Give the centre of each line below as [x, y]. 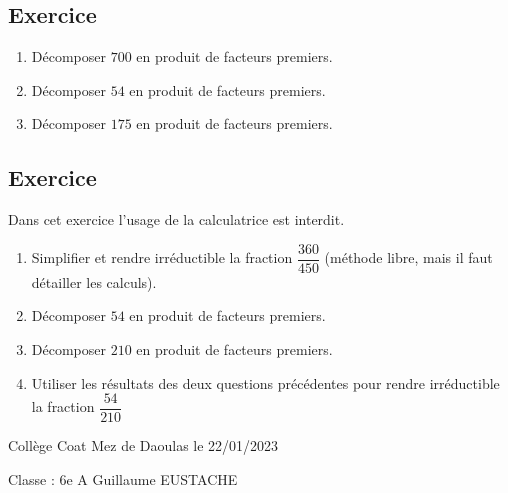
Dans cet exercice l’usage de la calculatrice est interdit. [176, 219]
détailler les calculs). [94, 281]
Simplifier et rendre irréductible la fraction [162, 257]
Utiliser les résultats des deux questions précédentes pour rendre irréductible [265, 382]
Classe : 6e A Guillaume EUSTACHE [123, 478]
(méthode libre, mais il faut [408, 257]
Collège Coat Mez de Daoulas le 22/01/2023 [143, 445]
